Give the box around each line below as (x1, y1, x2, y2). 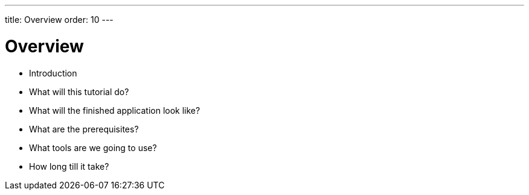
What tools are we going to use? (29, 142, 157, 153)
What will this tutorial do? (29, 86, 129, 97)
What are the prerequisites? (29, 123, 139, 134)
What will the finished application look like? (29, 105, 200, 116)
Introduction (29, 67, 77, 78)
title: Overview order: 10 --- (5, 14, 114, 25)
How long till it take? (29, 161, 109, 172)
